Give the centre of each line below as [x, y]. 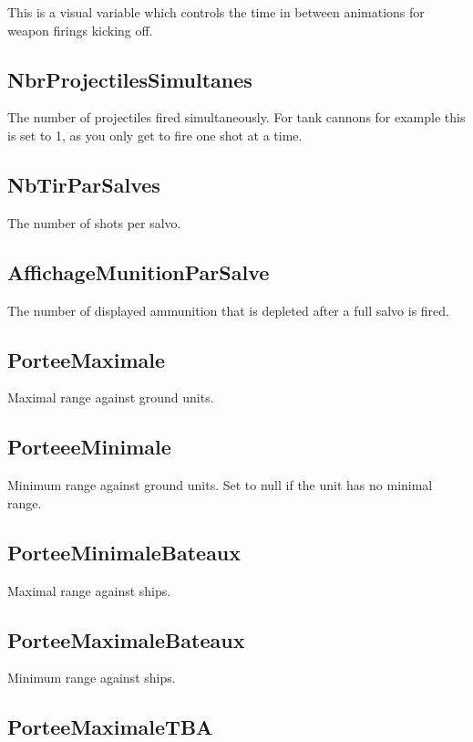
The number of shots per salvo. [94, 222]
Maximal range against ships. [89, 590]
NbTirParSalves [84, 184]
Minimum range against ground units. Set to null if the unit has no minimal [220, 485]
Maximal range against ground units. [111, 397]
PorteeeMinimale [89, 447]
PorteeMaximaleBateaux [126, 639]
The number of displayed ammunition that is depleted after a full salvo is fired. [229, 310]
